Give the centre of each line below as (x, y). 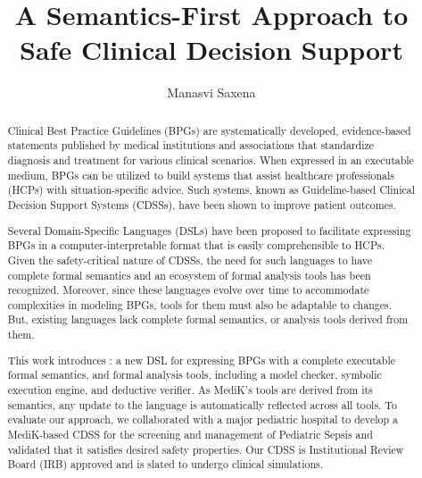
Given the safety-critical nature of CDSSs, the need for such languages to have (190, 260)
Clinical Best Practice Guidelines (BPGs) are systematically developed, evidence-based (209, 130)
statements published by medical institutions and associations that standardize (191, 145)
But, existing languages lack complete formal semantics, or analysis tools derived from (208, 319)
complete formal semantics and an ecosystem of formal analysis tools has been (189, 275)
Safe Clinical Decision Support (211, 50)
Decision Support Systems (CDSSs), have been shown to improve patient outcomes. (202, 204)
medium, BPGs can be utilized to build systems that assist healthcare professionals (201, 175)
